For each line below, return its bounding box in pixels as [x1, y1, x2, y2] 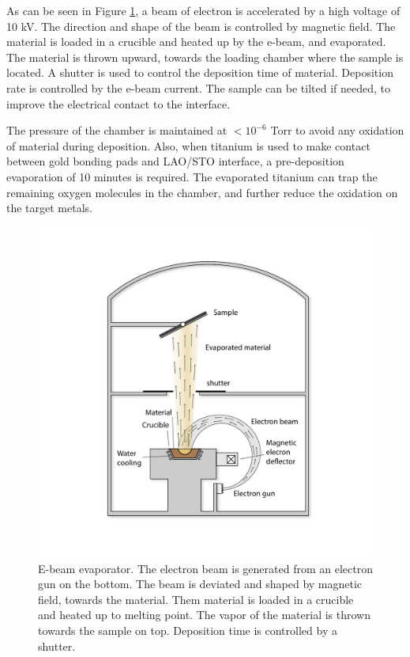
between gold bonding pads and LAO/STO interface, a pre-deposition [6, 153, 344, 169]
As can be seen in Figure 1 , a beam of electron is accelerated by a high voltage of [6, 2, 401, 18]
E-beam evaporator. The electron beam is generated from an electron [38, 560, 373, 576]
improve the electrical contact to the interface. [6, 95, 231, 112]
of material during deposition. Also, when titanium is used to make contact [6, 137, 371, 154]
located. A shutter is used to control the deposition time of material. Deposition [6, 64, 393, 81]
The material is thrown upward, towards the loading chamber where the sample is [6, 48, 404, 65]
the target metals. [6, 199, 92, 216]
